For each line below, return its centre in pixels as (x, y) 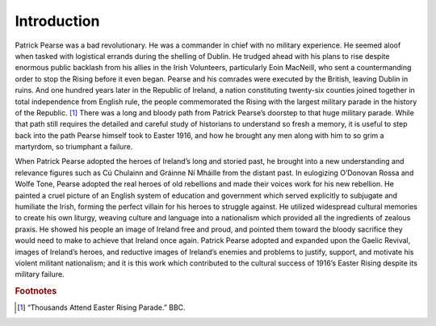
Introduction (57, 21)
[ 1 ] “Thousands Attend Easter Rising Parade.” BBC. (101, 307)
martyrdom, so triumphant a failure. (74, 147)
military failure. (40, 274)
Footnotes (36, 291)
